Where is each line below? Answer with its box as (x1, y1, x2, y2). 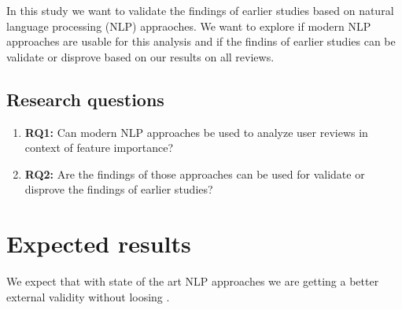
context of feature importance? (24, 139, 174, 156)
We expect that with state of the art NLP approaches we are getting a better (6, 273, 379, 290)
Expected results (6, 227, 191, 260)
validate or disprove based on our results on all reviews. (6, 48, 275, 65)
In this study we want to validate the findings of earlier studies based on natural (6, 2, 394, 18)
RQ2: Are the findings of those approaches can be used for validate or (24, 165, 365, 182)
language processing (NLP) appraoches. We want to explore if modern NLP (6, 17, 371, 34)
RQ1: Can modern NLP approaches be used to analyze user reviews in (24, 124, 368, 140)
